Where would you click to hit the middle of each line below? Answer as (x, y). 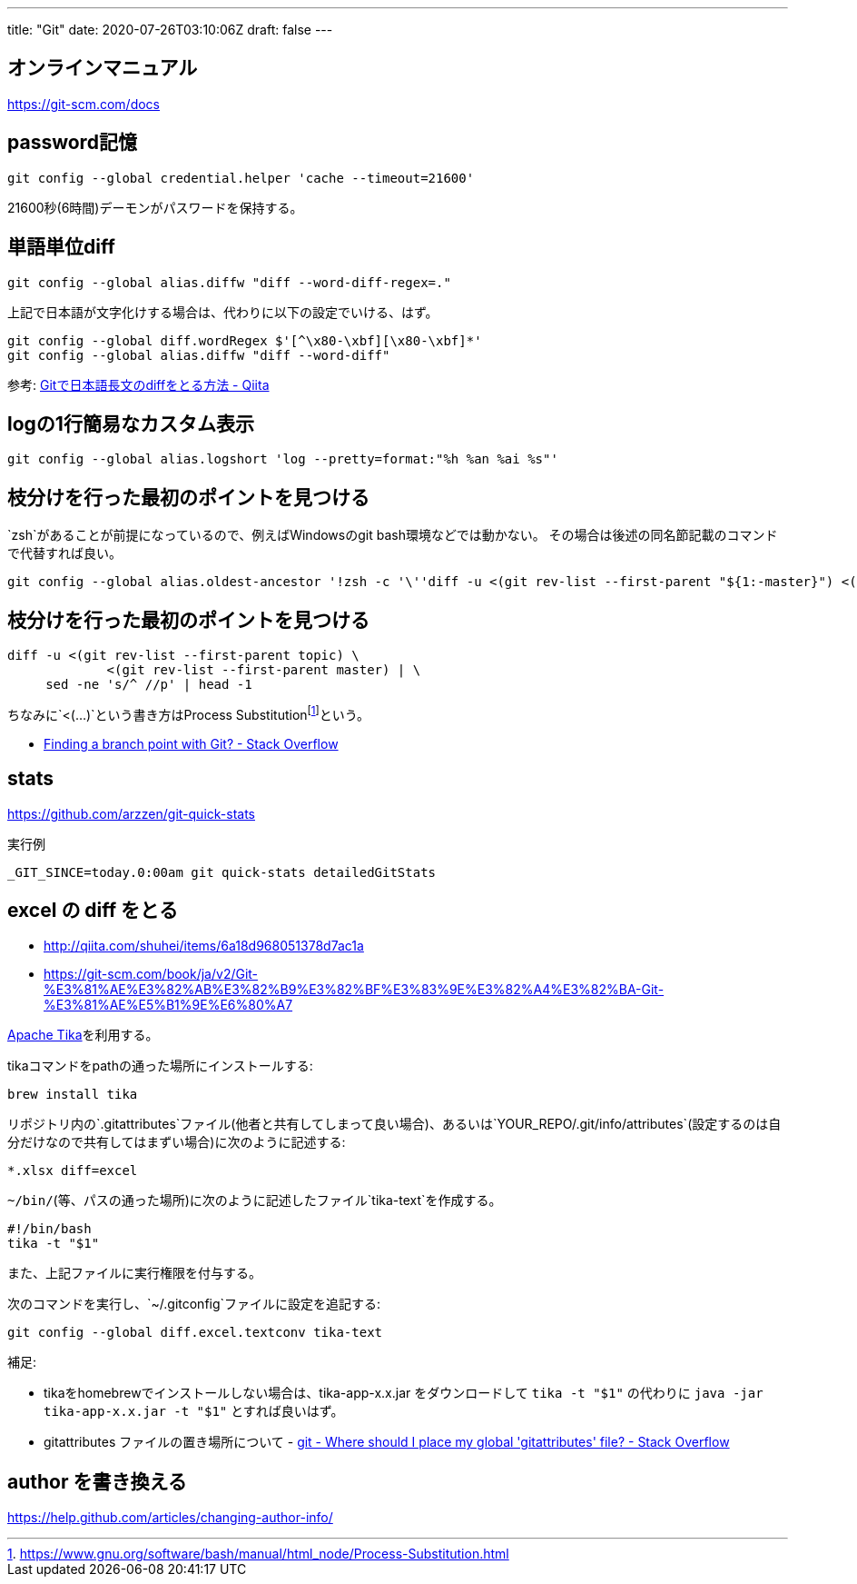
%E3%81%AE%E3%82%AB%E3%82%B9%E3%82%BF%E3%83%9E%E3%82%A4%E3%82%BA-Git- (354, 990)
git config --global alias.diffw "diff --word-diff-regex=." (229, 282)
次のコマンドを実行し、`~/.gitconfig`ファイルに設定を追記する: (194, 1304)
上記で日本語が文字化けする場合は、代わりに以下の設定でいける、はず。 (223, 312)
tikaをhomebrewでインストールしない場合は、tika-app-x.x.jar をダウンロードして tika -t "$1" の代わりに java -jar (404, 1393)
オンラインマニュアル (103, 68)
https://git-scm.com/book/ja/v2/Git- (151, 974)
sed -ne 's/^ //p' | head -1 (149, 685)
